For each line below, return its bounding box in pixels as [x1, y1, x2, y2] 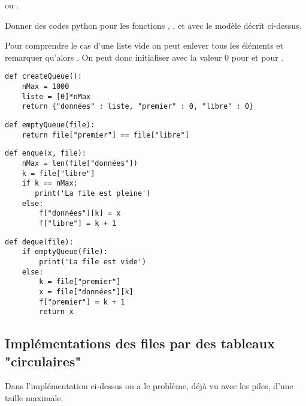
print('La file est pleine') [35, 189, 151, 198]
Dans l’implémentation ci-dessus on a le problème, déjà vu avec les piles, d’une [5, 380, 293, 392]
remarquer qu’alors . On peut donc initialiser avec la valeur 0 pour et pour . [5, 50, 284, 63]
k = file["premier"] [39, 277, 121, 286]
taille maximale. [5, 392, 63, 404]
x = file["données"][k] [39, 287, 134, 296]
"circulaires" [5, 351, 81, 370]
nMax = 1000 [22, 82, 69, 91]
